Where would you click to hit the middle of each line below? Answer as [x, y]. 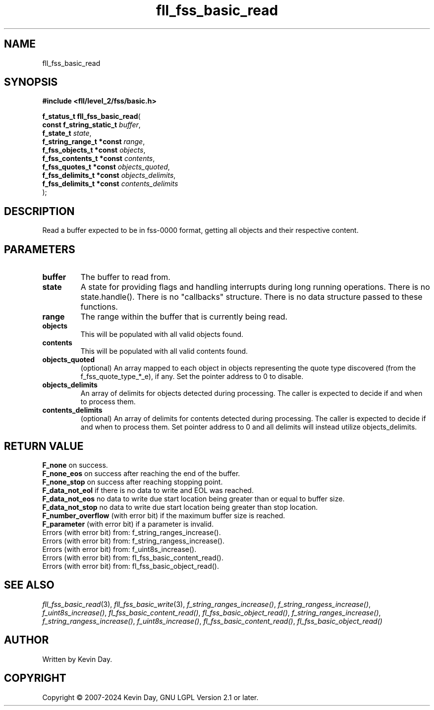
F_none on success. [75, 465]
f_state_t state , [67, 133]
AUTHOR [27, 640]
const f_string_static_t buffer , [91, 125]
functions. [99, 307]
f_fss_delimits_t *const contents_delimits [110, 184]
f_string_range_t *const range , [94, 142]
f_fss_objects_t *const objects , [94, 150]
